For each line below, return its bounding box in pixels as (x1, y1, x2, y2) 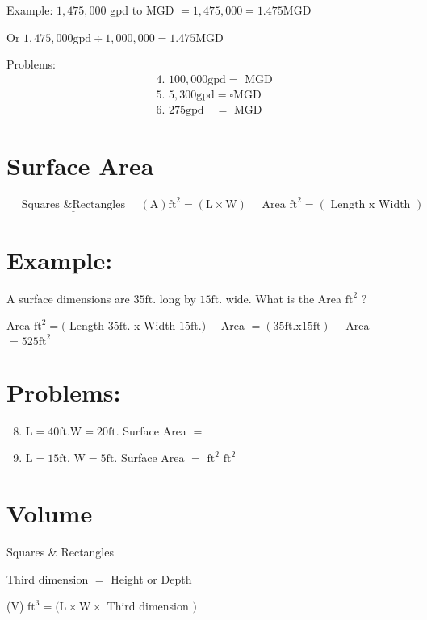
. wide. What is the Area (219, 289, 342, 306)
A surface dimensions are (6, 289, 130, 306)
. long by (153, 289, 196, 306)
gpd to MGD (110, 2, 174, 18)
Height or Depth (111, 570, 192, 587)
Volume (6, 497, 93, 530)
